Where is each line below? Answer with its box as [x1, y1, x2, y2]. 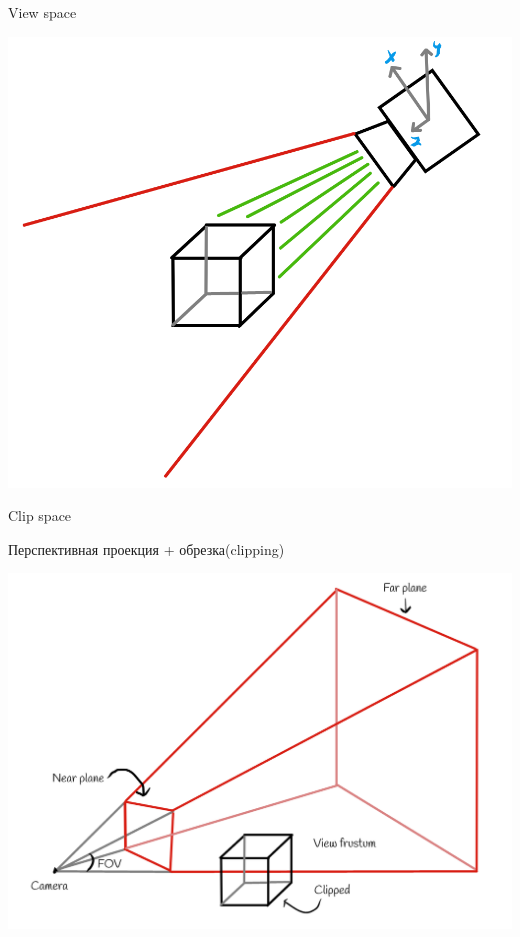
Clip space [8, 505, 72, 526]
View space [8, 2, 77, 22]
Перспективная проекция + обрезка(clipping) [8, 538, 285, 559]
